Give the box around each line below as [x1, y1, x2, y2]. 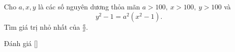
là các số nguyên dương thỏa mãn [38, 1, 140, 11]
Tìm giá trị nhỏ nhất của [4, 21, 80, 32]
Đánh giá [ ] [4, 38, 38, 49]
